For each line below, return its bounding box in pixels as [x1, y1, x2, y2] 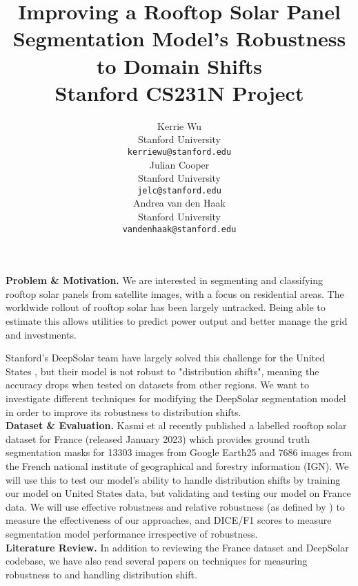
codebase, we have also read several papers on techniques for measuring [6, 554, 308, 568]
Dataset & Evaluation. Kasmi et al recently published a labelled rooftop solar [6, 418, 347, 433]
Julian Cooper [149, 157, 210, 171]
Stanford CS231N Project [54, 78, 304, 106]
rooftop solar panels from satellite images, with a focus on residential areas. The [6, 286, 344, 301]
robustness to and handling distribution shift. [6, 567, 197, 581]
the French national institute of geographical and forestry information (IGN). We [6, 458, 349, 473]
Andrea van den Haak [133, 196, 226, 210]
